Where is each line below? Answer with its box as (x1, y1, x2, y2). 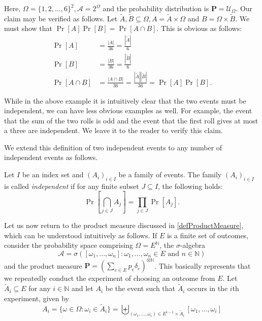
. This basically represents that (154, 260, 251, 271)
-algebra (180, 240, 205, 250)
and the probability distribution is (103, 3, 209, 13)
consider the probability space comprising (4, 240, 133, 250)
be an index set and (22, 169, 84, 180)
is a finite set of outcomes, (167, 230, 249, 240)
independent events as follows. (4, 152, 98, 163)
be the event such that (105, 283, 176, 294)
